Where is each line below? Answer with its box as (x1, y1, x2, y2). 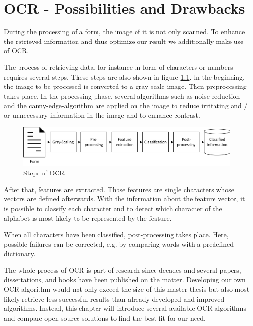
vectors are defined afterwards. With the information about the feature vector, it (4, 194, 245, 204)
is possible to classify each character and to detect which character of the (4, 203, 222, 213)
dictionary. (4, 248, 36, 259)
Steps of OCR (23, 168, 65, 178)
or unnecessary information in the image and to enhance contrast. (4, 109, 200, 120)
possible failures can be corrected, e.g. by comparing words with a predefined (4, 239, 234, 249)
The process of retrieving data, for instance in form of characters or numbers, (4, 62, 235, 72)
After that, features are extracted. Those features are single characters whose (4, 184, 234, 194)
